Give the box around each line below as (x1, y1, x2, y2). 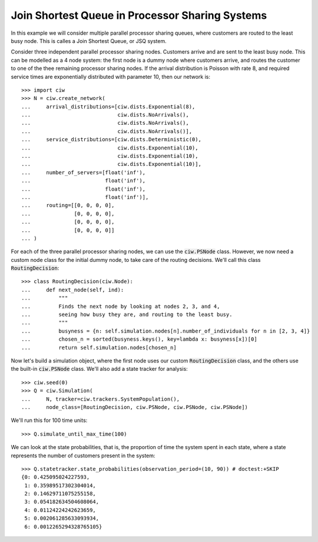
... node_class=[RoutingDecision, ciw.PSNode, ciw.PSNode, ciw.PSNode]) (21, 404, 249, 410)
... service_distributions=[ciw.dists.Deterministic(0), (21, 136, 201, 143)
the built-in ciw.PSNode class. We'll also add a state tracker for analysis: (11, 365, 188, 373)
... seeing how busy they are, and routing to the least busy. (21, 311, 233, 318)
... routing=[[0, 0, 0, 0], (21, 202, 115, 209)
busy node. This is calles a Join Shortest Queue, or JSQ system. (11, 37, 167, 44)
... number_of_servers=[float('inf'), (21, 169, 146, 176)
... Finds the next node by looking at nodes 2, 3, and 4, (21, 303, 220, 310)
